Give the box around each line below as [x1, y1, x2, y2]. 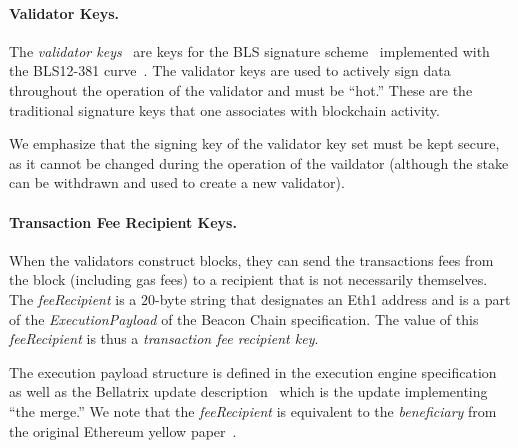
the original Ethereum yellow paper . [9, 420, 237, 441]
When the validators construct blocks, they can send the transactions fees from [9, 249, 494, 270]
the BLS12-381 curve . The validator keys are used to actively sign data [9, 60, 451, 81]
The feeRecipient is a [9, 288, 137, 309]
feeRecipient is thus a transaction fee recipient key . [9, 328, 319, 349]
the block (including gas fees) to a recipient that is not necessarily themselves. [9, 269, 488, 290]
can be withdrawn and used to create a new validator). [9, 172, 345, 193]
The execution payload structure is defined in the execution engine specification [9, 361, 497, 382]
